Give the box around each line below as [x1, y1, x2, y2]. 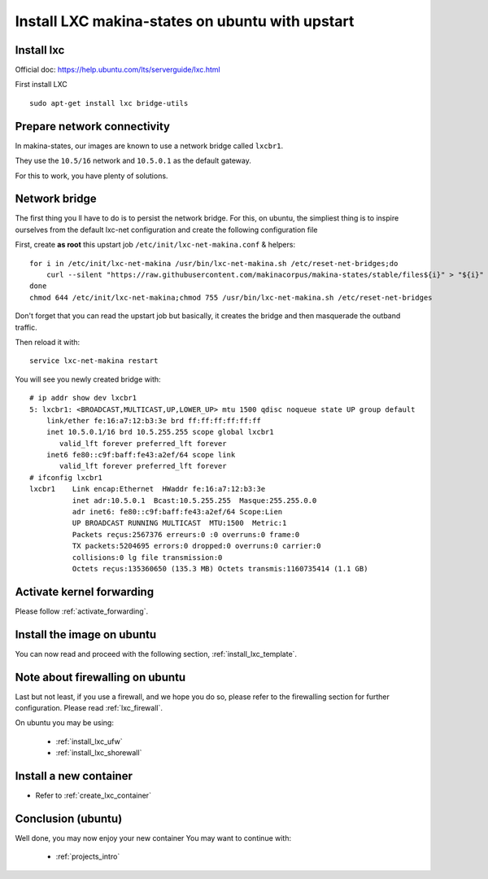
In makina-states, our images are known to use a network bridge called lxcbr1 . [15, 141, 284, 151]
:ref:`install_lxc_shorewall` [55, 748, 142, 758]
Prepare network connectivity [15, 119, 171, 133]
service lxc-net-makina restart [29, 356, 159, 365]
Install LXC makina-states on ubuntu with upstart [15, 12, 355, 30]
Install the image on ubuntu [15, 628, 157, 641]
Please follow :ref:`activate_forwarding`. [15, 606, 149, 616]
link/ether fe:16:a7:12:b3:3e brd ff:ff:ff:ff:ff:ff [46, 416, 262, 425]
